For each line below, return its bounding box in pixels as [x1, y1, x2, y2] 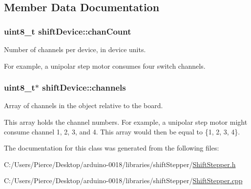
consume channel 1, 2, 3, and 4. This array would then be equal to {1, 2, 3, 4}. [4, 126, 240, 136]
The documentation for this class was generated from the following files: [4, 143, 219, 153]
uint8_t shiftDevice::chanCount [4, 25, 131, 37]
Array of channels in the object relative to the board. [4, 100, 163, 111]
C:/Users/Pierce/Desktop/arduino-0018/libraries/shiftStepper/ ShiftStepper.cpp [4, 175, 243, 186]
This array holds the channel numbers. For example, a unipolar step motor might [4, 117, 248, 127]
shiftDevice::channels [42, 81, 126, 94]
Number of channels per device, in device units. [4, 44, 146, 54]
